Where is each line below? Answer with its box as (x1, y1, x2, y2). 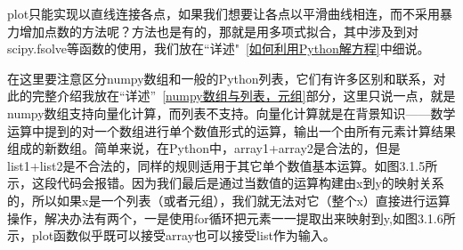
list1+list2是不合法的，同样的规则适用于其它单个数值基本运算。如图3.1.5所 (7, 156, 438, 174)
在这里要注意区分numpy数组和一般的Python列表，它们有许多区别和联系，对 (7, 69, 446, 87)
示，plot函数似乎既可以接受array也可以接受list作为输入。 (7, 226, 336, 245)
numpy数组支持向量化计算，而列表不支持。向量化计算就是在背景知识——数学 (7, 103, 456, 122)
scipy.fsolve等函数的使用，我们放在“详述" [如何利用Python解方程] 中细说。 (7, 39, 430, 58)
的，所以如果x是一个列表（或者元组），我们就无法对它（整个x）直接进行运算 (7, 190, 451, 209)
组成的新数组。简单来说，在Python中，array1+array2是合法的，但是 (7, 139, 401, 157)
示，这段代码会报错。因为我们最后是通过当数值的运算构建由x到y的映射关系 (7, 173, 444, 192)
